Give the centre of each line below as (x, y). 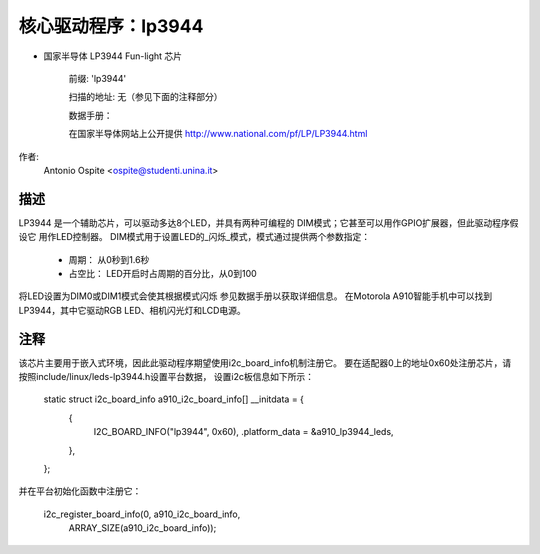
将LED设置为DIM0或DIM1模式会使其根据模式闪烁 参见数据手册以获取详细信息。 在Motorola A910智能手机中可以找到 (255, 296)
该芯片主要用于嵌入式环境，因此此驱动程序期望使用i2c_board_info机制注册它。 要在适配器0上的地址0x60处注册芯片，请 (265, 362)
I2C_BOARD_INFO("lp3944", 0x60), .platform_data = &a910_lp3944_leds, (243, 432)
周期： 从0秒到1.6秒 (109, 259)
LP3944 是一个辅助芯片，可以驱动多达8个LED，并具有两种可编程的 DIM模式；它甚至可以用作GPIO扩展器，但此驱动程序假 (268, 222)
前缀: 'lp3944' (97, 78)
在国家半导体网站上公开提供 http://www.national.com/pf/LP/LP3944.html (218, 134)
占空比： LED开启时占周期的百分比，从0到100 (162, 273)
